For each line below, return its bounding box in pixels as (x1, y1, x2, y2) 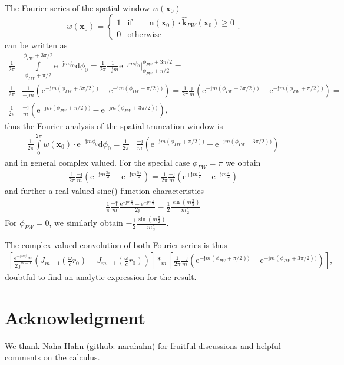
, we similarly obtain (49, 216, 123, 228)
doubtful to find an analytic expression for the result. (5, 271, 197, 283)
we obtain (225, 156, 261, 169)
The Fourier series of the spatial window (5, 2, 150, 14)
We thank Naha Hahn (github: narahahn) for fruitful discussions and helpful (5, 339, 281, 351)
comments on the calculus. (5, 351, 100, 363)
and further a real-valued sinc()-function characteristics (5, 185, 204, 197)
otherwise (127, 30, 162, 39)
